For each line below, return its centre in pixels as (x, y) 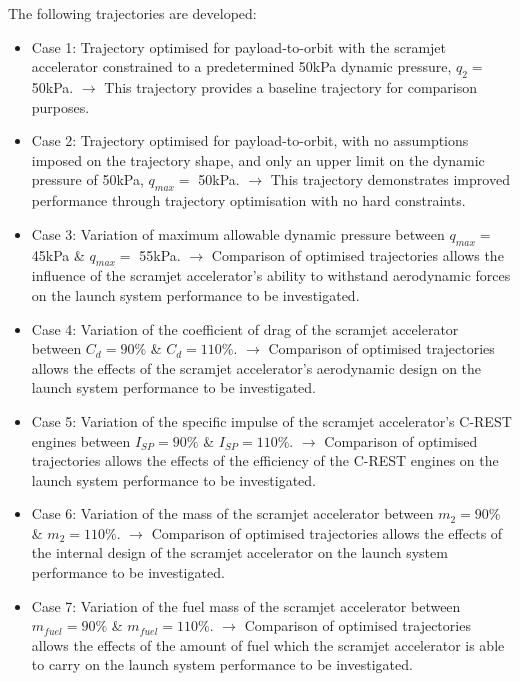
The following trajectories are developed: (132, 13)
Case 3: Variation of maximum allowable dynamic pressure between (238, 233)
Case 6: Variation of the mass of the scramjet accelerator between (232, 513)
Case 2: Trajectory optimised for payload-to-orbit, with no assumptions (250, 140)
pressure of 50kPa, (87, 179)
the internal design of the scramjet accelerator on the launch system (239, 552)
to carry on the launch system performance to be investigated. (222, 664)
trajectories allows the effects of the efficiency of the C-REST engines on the (265, 460)
